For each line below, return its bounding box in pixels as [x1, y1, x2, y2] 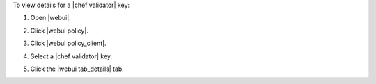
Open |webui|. [30, 14, 71, 22]
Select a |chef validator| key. [30, 52, 113, 60]
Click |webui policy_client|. [30, 39, 107, 48]
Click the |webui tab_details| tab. [30, 65, 125, 73]
